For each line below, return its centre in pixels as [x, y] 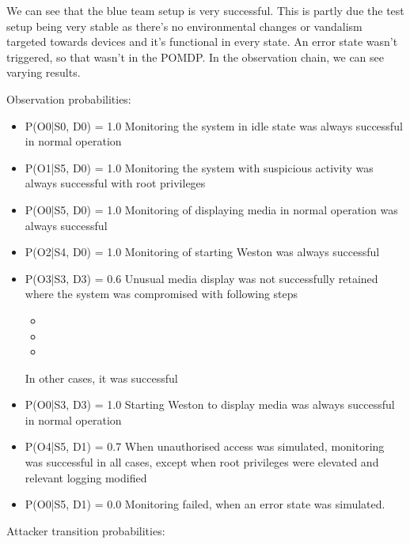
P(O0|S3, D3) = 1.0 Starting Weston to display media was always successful [210, 404]
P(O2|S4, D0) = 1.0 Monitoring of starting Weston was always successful [202, 252]
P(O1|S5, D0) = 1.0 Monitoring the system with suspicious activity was [199, 167]
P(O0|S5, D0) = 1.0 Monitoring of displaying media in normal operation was [211, 209]
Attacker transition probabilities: [86, 530]
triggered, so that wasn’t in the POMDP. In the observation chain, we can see [195, 57]
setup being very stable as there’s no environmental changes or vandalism [184, 26]
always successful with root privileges [115, 183]
